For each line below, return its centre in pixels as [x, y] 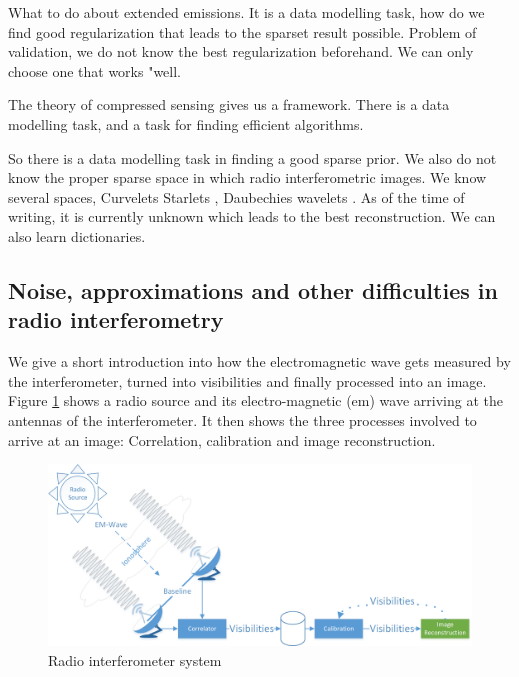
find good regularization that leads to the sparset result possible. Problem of [242, 31]
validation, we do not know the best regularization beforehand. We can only [241, 51]
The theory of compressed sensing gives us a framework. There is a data [229, 104]
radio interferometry [116, 319]
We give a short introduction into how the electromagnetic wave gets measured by [259, 361]
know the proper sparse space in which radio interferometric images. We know [247, 177]
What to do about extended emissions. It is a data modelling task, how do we [246, 12]
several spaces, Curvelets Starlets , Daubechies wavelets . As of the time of [236, 196]
